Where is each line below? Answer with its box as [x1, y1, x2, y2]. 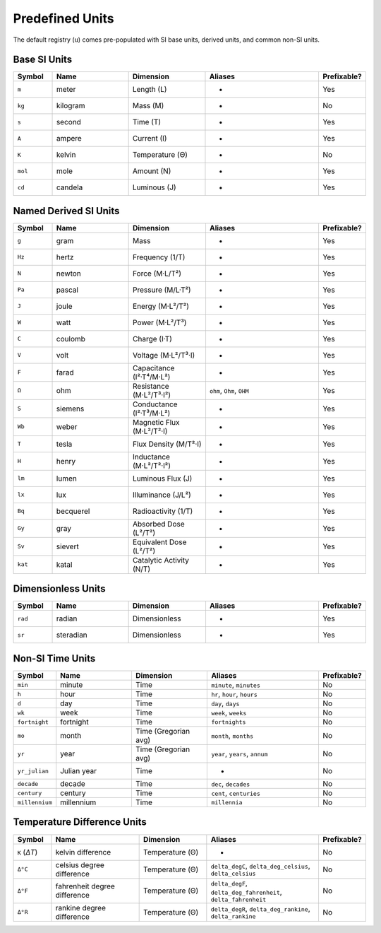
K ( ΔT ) [17, 847, 38, 857]
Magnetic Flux [133, 417, 180, 427]
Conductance [133, 399, 178, 409]
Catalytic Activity [133, 555, 190, 565]
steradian [56, 630, 87, 640]
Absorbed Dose [133, 519, 185, 529]
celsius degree [55, 859, 105, 869]
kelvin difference [55, 847, 111, 857]
